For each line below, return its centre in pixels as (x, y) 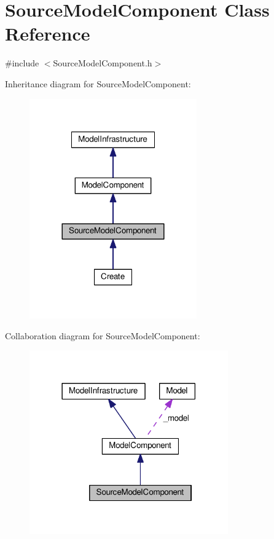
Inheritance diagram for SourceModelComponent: (98, 83)
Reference (48, 33)
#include (22, 63)
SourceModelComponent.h (103, 63)
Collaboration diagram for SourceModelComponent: (103, 335)
